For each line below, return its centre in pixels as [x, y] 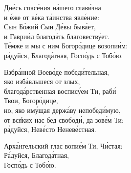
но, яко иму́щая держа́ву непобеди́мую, [62, 110]
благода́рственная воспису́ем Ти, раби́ [60, 91]
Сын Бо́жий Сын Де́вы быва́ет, [50, 27]
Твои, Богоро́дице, [31, 100]
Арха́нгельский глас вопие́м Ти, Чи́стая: [63, 145]
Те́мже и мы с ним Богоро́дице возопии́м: [66, 46]
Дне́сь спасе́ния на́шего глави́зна [53, 7]
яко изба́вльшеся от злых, [42, 81]
